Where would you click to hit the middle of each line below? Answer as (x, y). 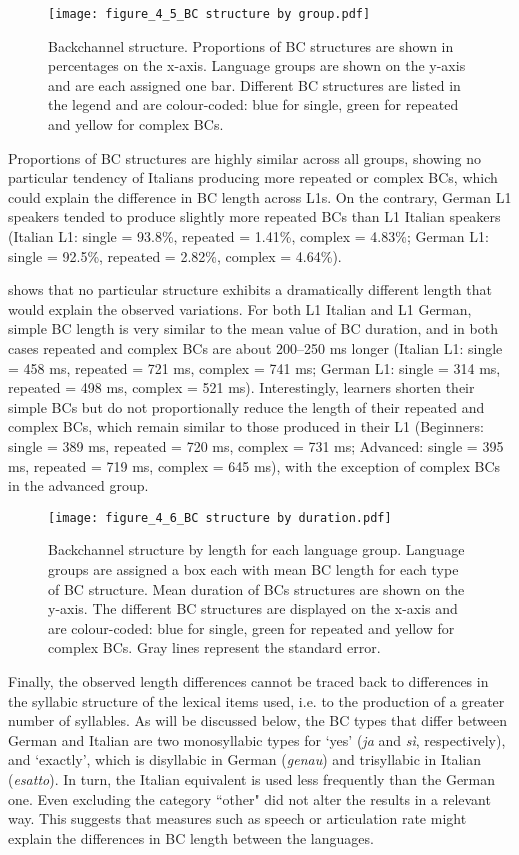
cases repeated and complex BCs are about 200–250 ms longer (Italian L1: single (255, 347)
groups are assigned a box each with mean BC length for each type (253, 568)
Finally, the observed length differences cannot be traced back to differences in (248, 680)
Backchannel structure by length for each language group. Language (256, 549)
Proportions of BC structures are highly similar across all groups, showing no (245, 157)
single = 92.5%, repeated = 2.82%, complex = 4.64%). (175, 255)
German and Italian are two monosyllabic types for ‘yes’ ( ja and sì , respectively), (257, 739)
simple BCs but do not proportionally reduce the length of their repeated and (246, 406)
